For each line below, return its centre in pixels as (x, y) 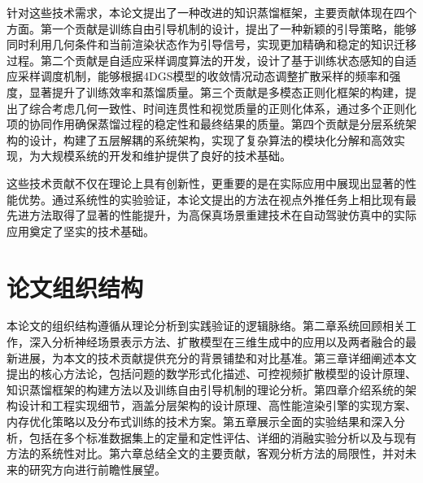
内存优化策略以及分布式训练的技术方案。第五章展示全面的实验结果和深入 (200, 421)
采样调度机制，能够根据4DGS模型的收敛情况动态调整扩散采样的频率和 (203, 76)
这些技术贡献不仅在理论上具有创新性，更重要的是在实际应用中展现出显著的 (206, 183)
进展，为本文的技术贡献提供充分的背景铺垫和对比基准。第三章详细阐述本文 (217, 357)
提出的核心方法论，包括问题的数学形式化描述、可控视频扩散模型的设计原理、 (211, 374)
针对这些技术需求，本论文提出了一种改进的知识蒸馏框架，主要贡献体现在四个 (211, 12)
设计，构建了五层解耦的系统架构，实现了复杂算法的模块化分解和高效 (211, 139)
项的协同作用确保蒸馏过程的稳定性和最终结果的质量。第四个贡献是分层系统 (206, 124)
